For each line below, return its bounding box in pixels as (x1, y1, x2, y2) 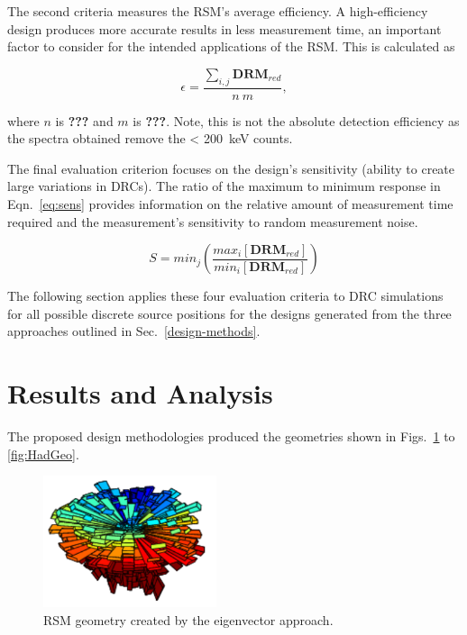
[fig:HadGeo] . (7, 444, 79, 463)
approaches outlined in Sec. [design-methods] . (7, 322, 261, 340)
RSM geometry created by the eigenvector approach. (43, 611, 334, 630)
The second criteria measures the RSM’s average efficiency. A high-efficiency (7, 2, 428, 20)
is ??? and (55, 111, 114, 130)
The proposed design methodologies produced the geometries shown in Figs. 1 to (7, 427, 455, 446)
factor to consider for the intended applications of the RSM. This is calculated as (7, 37, 455, 56)
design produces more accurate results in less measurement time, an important (7, 19, 442, 38)
